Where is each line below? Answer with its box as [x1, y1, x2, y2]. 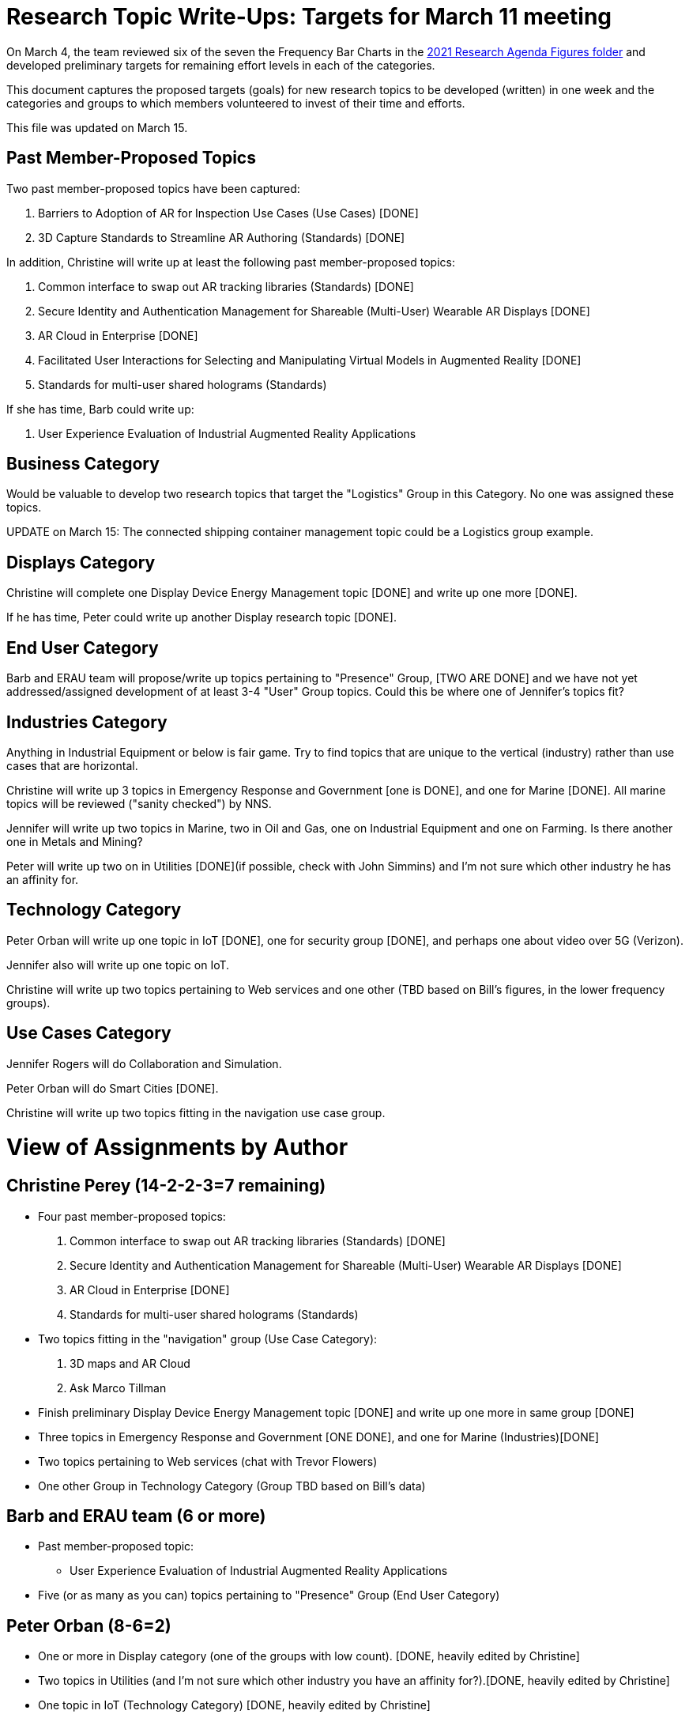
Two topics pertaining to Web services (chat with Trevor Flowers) [38, 1454, 378, 1468]
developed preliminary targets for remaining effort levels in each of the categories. [6, 58, 435, 72]
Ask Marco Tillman [70, 1380, 167, 1395]
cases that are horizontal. [6, 758, 138, 772]
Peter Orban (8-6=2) [6, 1615, 171, 1636]
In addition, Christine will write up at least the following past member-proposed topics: [6, 255, 455, 269]
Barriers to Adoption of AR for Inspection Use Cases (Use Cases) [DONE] [38, 206, 419, 220]
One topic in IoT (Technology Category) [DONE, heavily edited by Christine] [38, 1698, 431, 1712]
